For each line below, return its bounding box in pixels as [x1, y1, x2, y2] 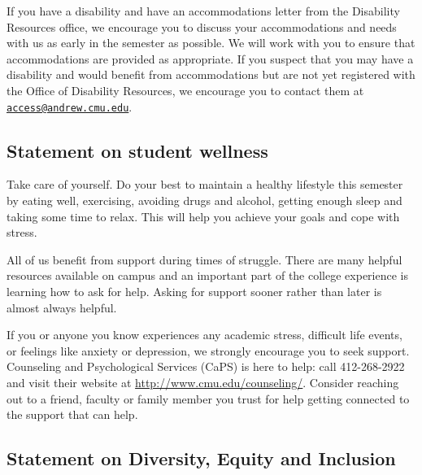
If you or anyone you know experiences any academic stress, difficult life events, [7, 326, 402, 343]
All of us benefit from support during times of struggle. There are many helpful [7, 251, 402, 268]
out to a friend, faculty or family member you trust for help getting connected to [7, 390, 410, 407]
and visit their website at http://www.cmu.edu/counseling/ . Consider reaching [7, 373, 399, 390]
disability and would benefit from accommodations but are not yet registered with [7, 66, 415, 83]
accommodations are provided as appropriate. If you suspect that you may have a [7, 50, 414, 67]
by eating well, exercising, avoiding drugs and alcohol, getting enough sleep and [7, 192, 402, 209]
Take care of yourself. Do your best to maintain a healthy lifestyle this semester [7, 176, 403, 193]
